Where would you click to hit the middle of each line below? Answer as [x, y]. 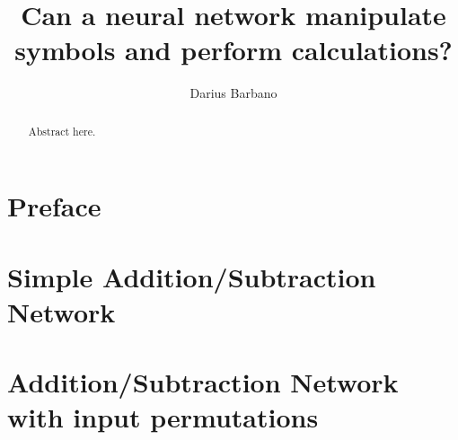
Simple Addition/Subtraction [192, 276]
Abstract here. [62, 131]
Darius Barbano [233, 93]
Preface [54, 206]
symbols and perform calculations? [233, 50]
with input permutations [163, 417]
